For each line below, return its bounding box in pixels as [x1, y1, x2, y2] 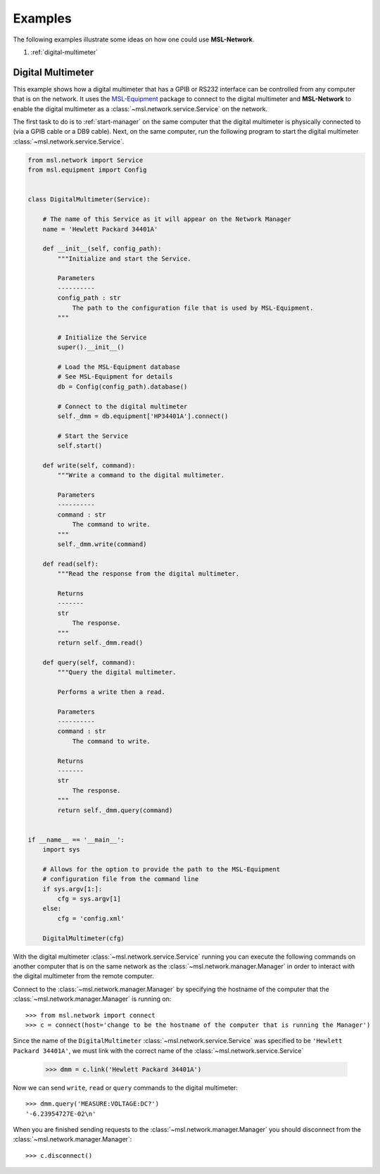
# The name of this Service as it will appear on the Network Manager [42, 215, 292, 223]
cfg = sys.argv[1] [57, 895, 121, 903]
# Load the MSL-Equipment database [57, 362, 181, 371]
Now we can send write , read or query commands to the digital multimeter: [13, 1083, 239, 1092]
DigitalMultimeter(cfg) [42, 934, 125, 942]
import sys [42, 845, 80, 854]
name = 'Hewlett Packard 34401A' [42, 225, 158, 233]
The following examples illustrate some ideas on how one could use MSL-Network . [13, 35, 255, 44]
